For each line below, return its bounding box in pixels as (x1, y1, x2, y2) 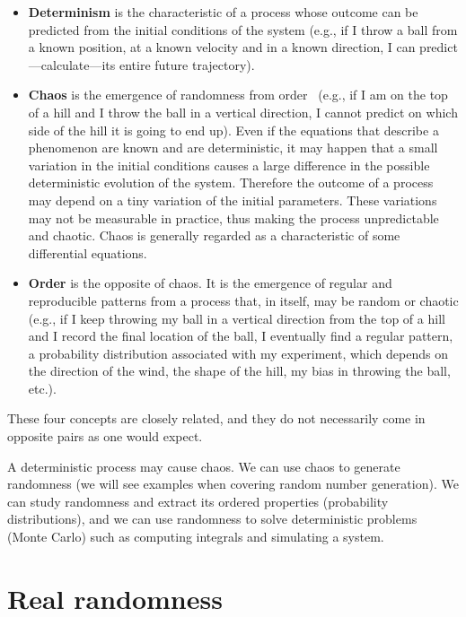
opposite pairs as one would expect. (7, 427, 203, 446)
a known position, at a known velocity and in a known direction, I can (28, 38, 416, 56)
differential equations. (28, 243, 147, 262)
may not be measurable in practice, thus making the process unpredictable (28, 208, 439, 227)
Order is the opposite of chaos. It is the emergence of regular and (28, 274, 392, 292)
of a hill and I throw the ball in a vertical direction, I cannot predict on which (28, 102, 458, 121)
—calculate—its (28, 55, 116, 74)
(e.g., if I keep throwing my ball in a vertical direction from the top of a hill (28, 308, 445, 327)
